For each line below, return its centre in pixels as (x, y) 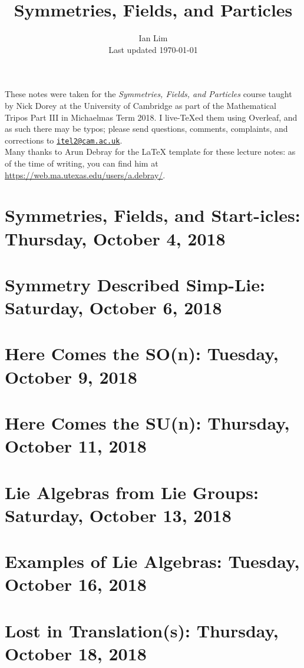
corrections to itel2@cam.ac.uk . (64, 140)
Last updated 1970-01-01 (153, 49)
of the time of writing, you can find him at (82, 163)
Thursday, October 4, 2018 (115, 238)
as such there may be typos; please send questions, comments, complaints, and (146, 129)
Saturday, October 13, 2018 (118, 515)
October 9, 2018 (71, 376)
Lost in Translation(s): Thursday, (142, 630)
